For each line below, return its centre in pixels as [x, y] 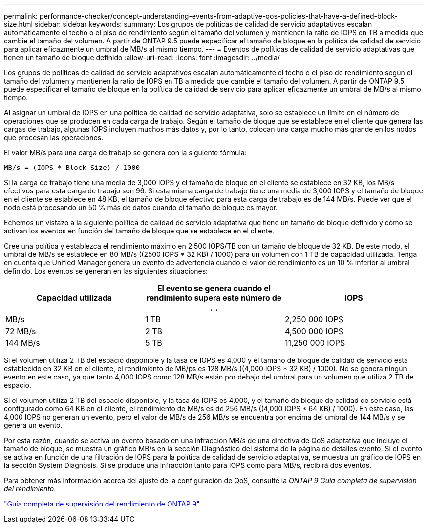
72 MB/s [21, 331]
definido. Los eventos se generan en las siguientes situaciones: [106, 271]
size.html [19, 24]
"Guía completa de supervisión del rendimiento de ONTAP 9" [102, 504]
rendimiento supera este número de [214, 298]
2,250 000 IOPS [314, 319]
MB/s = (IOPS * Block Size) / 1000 [72, 168]
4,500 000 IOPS [314, 331]
